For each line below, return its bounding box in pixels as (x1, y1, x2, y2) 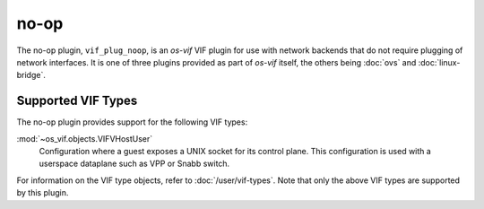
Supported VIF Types (16, 93, 138, 109)
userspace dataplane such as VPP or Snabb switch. (39, 158, 230, 170)
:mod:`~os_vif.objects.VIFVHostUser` (16, 133, 153, 144)
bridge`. (16, 70, 47, 81)
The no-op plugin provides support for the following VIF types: (16, 117, 248, 127)
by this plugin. (16, 187, 69, 198)
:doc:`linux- (418, 57, 461, 67)
